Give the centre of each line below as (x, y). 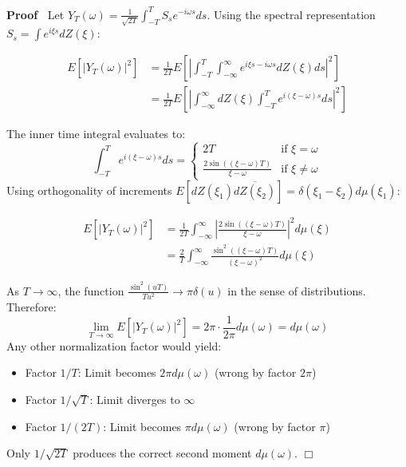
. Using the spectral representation (291, 14)
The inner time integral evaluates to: (96, 134)
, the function (91, 290)
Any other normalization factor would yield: (114, 345)
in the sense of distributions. (297, 290)
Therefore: (32, 307)
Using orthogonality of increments (89, 190)
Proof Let (35, 14)
